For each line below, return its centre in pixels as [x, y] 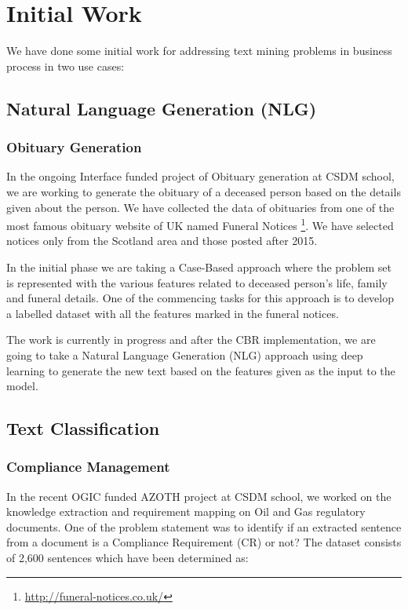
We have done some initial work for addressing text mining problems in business [199, 51]
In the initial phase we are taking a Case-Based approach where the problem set [199, 267]
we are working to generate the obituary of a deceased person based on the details [204, 191]
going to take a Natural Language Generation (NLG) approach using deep [185, 354]
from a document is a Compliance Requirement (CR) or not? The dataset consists [204, 542]
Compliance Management [88, 467]
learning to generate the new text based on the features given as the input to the [201, 370]
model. [22, 386]
